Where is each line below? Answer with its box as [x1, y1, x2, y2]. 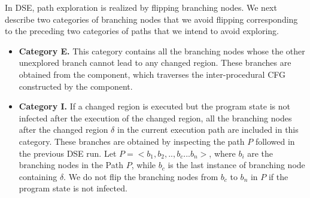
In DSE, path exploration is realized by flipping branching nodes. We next [5, 1, 277, 13]
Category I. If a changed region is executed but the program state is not [19, 100, 290, 112]
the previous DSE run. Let [19, 147, 117, 159]
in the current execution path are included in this [117, 123, 299, 136]
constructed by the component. [19, 80, 133, 92]
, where [209, 147, 236, 159]
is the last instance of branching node [168, 159, 305, 171]
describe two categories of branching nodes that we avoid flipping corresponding [5, 13, 298, 25]
